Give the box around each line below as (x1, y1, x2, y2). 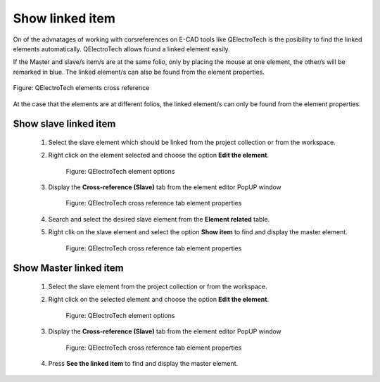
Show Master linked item (13, 262, 125, 274)
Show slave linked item (13, 118, 116, 130)
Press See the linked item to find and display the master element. (48, 359, 239, 367)
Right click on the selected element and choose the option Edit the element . (48, 295, 270, 304)
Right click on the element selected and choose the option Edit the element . (48, 151, 270, 160)
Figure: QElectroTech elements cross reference (13, 84, 150, 92)
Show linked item (13, 11, 115, 26)
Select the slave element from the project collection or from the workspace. (48, 282, 267, 291)
